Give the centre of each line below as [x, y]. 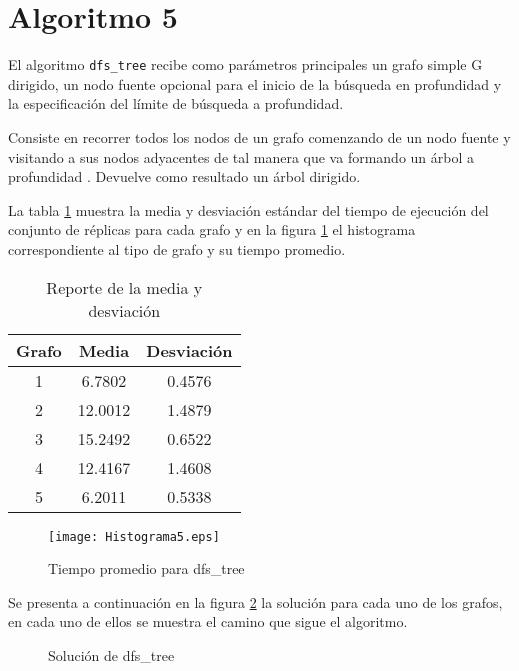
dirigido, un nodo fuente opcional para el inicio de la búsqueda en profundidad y [255, 83]
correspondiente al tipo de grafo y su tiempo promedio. [177, 248]
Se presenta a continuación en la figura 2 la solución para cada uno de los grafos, [255, 601]
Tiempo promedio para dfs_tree [146, 568]
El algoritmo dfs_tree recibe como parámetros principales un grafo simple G [245, 64]
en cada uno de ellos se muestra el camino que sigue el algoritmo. [208, 621]
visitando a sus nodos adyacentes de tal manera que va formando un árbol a [241, 156]
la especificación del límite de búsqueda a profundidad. [176, 103]
